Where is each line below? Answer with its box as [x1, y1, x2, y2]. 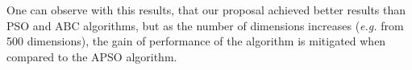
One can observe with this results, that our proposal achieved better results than [6, 2, 406, 17]
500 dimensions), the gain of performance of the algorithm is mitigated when [6, 33, 386, 49]
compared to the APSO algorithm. [6, 48, 177, 64]
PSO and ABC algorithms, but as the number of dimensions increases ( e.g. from [6, 17, 404, 33]
